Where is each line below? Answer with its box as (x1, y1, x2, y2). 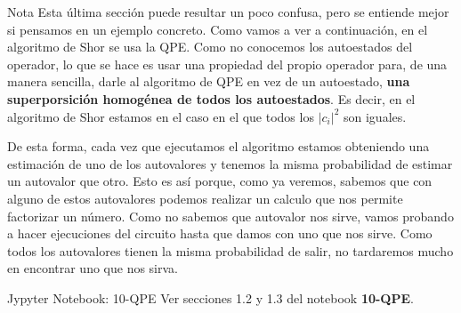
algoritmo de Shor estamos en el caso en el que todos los (7, 107, 314, 125)
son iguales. (343, 107, 407, 125)
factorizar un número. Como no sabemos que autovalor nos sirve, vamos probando (7, 206, 454, 225)
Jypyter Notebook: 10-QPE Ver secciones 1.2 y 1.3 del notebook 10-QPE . (7, 288, 414, 307)
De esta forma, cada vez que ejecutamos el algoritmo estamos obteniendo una (7, 137, 430, 156)
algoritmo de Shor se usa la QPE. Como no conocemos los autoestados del (7, 37, 413, 56)
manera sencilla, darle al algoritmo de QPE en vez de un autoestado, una (7, 72, 410, 91)
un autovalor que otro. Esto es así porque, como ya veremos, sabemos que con (7, 172, 433, 190)
